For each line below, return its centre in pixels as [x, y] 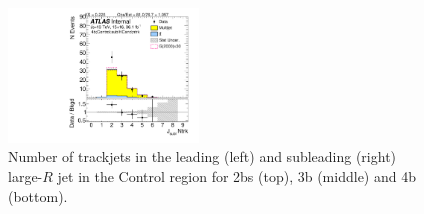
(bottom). [38, 195]
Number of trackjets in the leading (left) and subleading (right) [202, 156]
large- [25, 176]
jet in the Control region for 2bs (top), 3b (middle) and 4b [236, 176]
